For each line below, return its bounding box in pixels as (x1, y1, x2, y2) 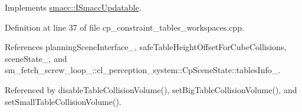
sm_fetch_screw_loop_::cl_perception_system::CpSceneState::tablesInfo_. (5, 64, 281, 76)
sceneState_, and (5, 52, 67, 64)
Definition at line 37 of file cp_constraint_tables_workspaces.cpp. (5, 21, 244, 33)
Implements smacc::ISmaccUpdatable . (5, 1, 142, 13)
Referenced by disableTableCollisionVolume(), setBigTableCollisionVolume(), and (5, 83, 297, 95)
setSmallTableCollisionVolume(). (5, 95, 122, 107)
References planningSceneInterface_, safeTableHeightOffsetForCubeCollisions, (5, 41, 287, 53)
